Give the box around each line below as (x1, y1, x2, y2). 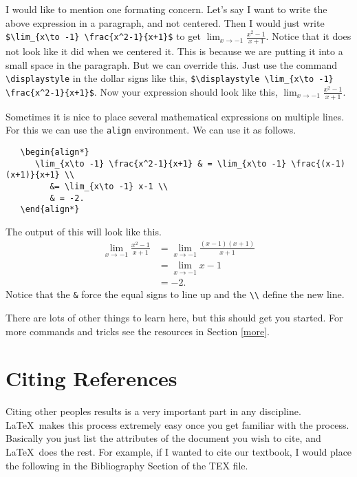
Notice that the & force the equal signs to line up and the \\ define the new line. (6, 287, 345, 301)
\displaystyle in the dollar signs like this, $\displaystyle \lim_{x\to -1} (6, 71, 334, 85)
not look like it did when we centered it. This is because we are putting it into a (6, 44, 343, 59)
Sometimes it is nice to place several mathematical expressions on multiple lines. (6, 109, 345, 123)
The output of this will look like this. (6, 224, 162, 238)
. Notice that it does (266, 29, 351, 43)
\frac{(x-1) (291, 158, 345, 169)
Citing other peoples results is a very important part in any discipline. (6, 404, 301, 418)
